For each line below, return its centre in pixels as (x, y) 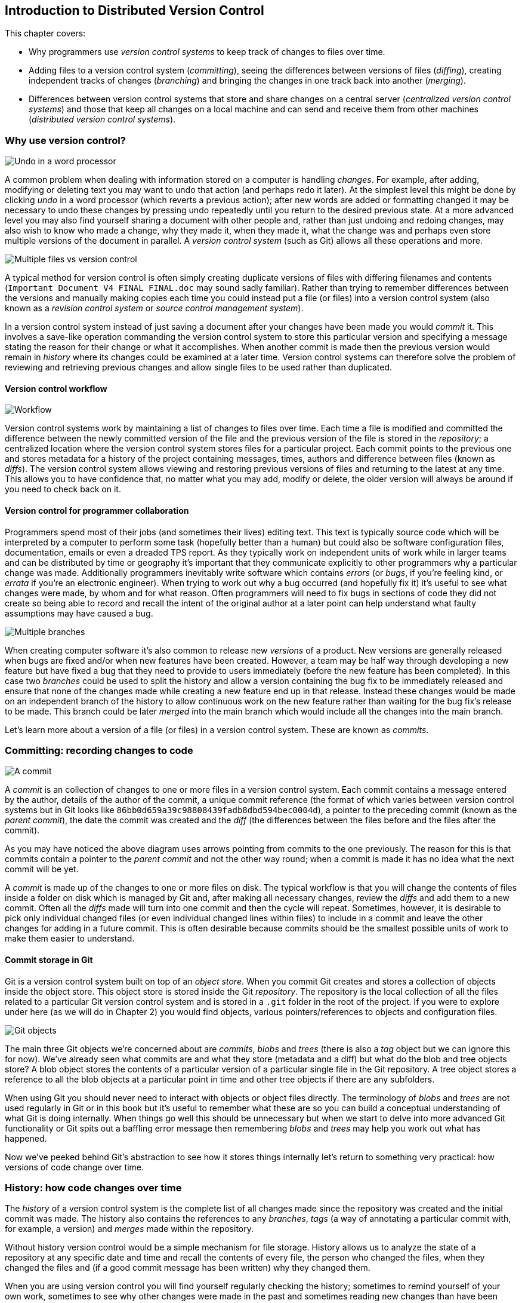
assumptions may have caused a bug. (79, 613)
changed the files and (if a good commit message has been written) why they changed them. (188, 1268)
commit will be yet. (42, 869)
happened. (26, 1138)
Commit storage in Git (49, 959)
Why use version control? (65, 140)
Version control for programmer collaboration (97, 511)
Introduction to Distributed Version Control (135, 10)
